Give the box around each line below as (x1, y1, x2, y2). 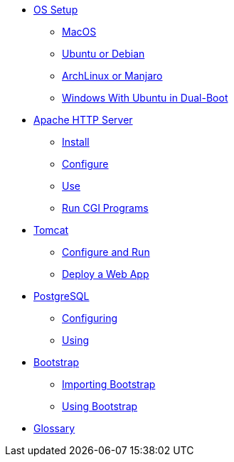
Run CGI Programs (62, 202, 149, 214)
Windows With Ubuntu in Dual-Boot (62, 92, 228, 104)
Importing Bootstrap (62, 378, 156, 390)
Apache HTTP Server (33, 114, 133, 126)
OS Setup (33, 4, 78, 16)
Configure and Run (62, 246, 150, 258)
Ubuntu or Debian (62, 48, 145, 60)
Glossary (33, 422, 75, 434)
